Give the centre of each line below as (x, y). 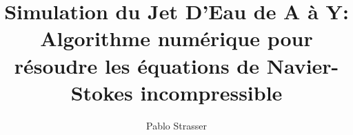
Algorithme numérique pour (176, 38)
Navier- (303, 65)
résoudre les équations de (137, 65)
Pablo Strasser (176, 125)
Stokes (102, 92)
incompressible (211, 92)
